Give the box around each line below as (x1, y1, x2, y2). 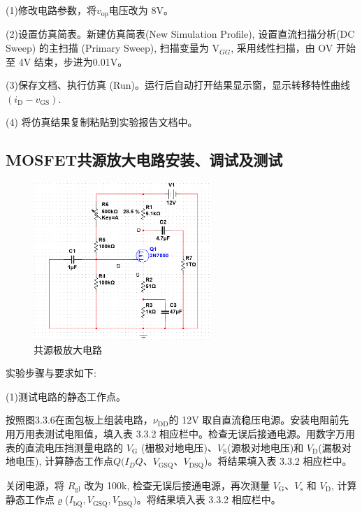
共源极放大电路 (34, 342, 102, 356)
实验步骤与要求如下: (6, 366, 96, 380)
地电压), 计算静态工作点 (6, 454, 113, 468)
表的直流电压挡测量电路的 (6, 440, 123, 454)
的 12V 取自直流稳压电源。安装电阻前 (168, 412, 340, 427)
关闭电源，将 (6, 477, 64, 492)
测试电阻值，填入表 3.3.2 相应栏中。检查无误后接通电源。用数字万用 (44, 426, 356, 441)
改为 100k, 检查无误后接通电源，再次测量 (84, 477, 270, 492)
